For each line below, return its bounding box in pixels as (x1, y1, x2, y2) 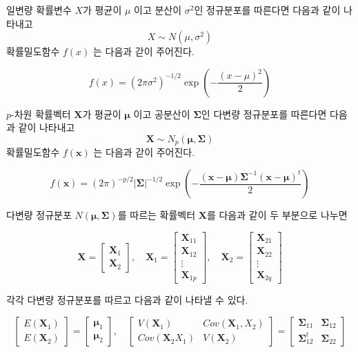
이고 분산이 (134, 3, 182, 17)
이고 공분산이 (133, 106, 190, 121)
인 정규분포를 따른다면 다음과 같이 (194, 3, 341, 17)
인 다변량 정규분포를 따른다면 (201, 106, 327, 121)
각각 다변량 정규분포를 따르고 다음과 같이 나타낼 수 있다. (6, 293, 248, 307)
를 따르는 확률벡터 (117, 208, 196, 222)
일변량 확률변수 (6, 3, 72, 17)
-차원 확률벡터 (11, 106, 71, 121)
